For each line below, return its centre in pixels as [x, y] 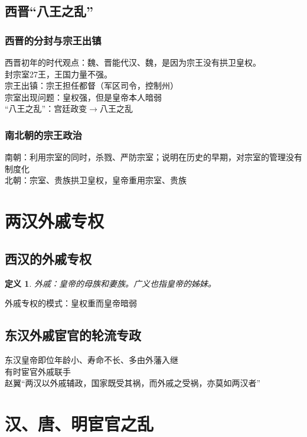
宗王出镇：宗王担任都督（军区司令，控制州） [92, 85]
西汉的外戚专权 [48, 258]
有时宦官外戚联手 [38, 371]
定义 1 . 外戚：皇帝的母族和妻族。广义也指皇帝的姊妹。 [110, 283]
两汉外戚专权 [55, 221]
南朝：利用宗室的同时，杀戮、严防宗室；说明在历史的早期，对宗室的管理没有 [153, 157]
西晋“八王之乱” [49, 11]
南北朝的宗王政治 [43, 135]
